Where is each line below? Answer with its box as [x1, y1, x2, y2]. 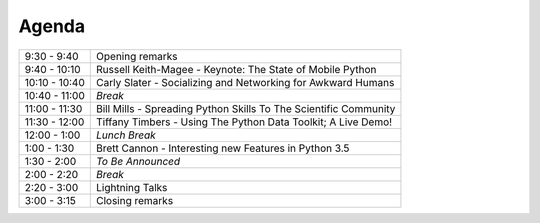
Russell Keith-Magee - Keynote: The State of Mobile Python [96, 62, 377, 76]
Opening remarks [96, 49, 179, 63]
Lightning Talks [96, 180, 168, 194]
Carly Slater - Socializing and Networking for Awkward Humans [96, 75, 395, 89]
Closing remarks [96, 193, 174, 207]
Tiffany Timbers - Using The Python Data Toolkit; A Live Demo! [96, 115, 393, 129]
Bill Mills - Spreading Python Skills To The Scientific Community [96, 101, 396, 115]
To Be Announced [96, 154, 181, 168]
